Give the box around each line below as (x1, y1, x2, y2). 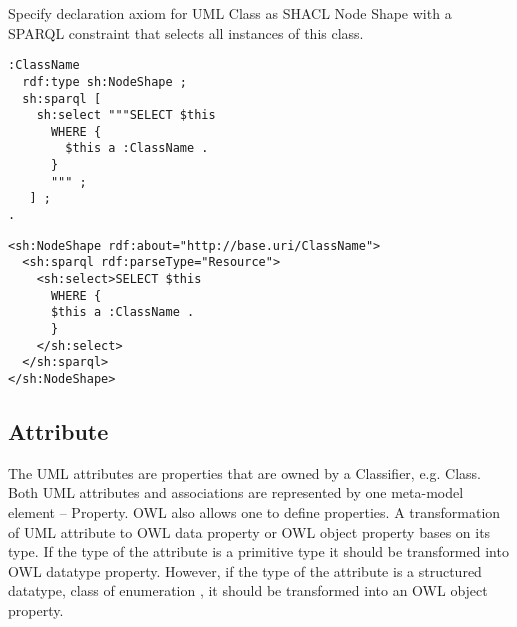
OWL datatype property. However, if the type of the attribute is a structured (8, 560, 482, 581)
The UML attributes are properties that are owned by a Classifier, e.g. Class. (8, 462, 481, 483)
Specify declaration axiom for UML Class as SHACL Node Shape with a (8, 3, 452, 23)
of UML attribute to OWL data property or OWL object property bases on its (8, 521, 491, 542)
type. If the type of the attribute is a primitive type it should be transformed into (8, 541, 509, 562)
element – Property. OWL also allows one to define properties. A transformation (8, 502, 501, 523)
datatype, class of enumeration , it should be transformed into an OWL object (8, 580, 488, 601)
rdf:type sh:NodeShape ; (22, 74, 187, 89)
